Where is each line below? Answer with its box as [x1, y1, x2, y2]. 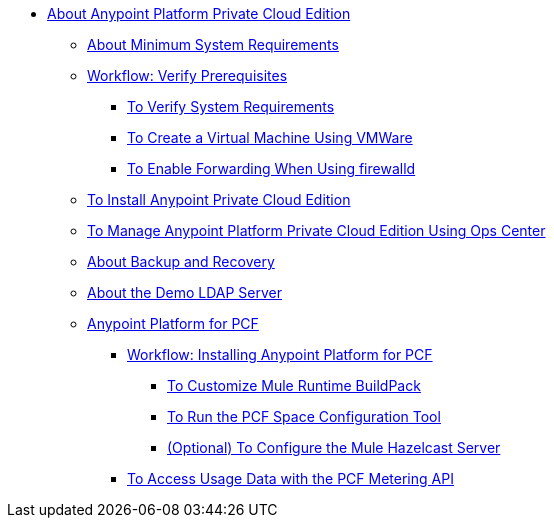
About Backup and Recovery [87, 253, 275, 270]
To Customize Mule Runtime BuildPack [167, 377, 421, 394]
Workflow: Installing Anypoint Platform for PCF [127, 346, 433, 363]
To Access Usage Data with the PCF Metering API [127, 470, 454, 487]
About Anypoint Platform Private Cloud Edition [47, 5, 351, 22]
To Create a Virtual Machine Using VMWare [127, 129, 413, 146]
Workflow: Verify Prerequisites [87, 67, 288, 84]
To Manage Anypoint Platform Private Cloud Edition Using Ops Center [87, 222, 546, 239]
